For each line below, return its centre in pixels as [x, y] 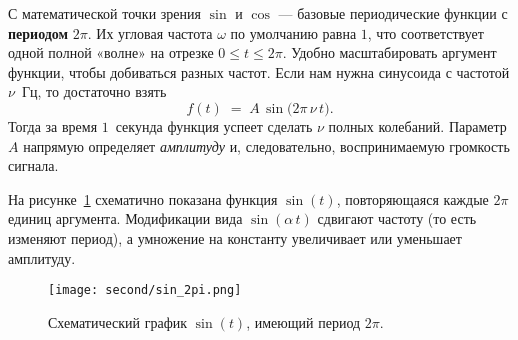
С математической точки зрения [104, 13]
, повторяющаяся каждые [412, 198]
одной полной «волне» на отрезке [111, 52]
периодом [38, 32]
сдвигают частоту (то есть [397, 218]
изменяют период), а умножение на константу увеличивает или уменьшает [235, 237]
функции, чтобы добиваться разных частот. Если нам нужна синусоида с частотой [259, 71]
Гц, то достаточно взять [94, 91]
